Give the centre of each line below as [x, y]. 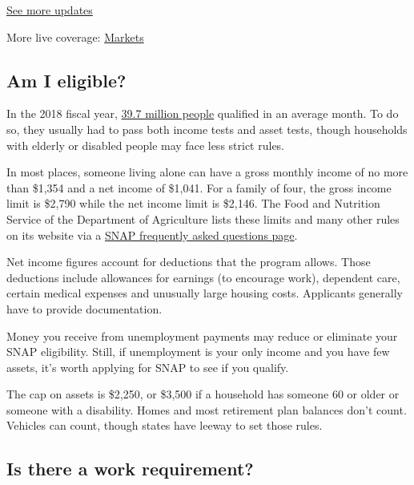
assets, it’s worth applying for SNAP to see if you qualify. [148, 367]
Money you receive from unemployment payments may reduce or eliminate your [202, 335]
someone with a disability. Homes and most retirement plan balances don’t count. [207, 409]
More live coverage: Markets [75, 36]
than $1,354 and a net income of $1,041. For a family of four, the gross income [199, 187]
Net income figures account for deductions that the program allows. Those [189, 262]
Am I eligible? [66, 80]
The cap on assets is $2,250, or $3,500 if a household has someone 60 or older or [203, 394]
